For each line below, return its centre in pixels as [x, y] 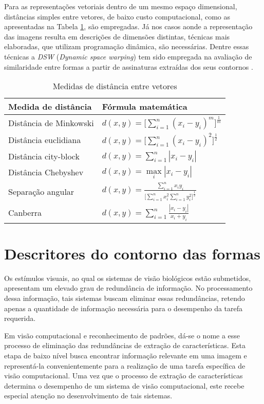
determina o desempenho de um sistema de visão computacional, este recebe [124, 385]
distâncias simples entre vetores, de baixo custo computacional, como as [117, 16]
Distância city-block [44, 156]
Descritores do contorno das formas [132, 253]
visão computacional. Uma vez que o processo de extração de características [124, 376]
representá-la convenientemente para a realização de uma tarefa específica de [125, 365]
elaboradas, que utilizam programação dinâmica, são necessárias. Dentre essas [127, 46]
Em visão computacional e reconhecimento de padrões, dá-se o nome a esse [122, 335]
